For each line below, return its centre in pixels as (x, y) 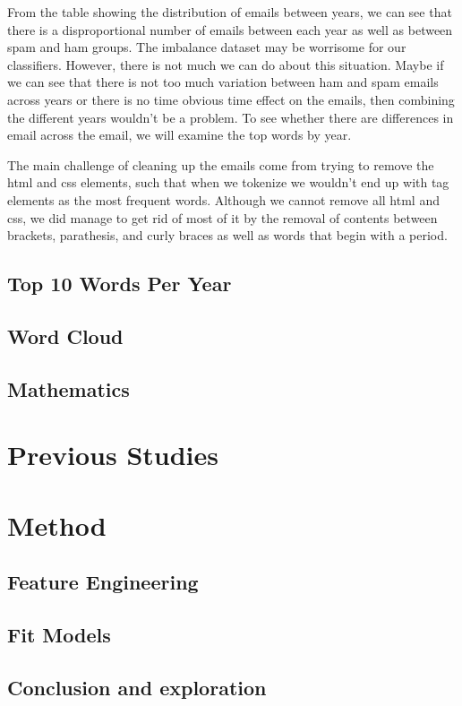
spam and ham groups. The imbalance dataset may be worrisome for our (207, 47)
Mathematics (68, 388)
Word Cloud (65, 336)
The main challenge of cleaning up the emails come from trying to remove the (221, 164)
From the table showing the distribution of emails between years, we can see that (230, 12)
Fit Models (59, 634)
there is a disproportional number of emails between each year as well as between (230, 29)
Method (57, 525)
